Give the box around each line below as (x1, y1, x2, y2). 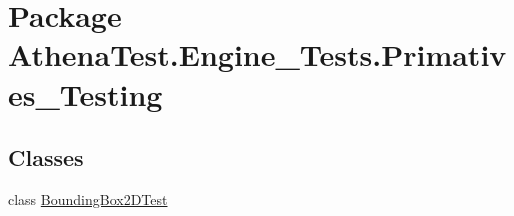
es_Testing (8, 73, 163, 114)
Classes (8, 142, 84, 173)
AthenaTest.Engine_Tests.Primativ (8, 34, 507, 75)
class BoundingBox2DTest (8, 188, 168, 209)
